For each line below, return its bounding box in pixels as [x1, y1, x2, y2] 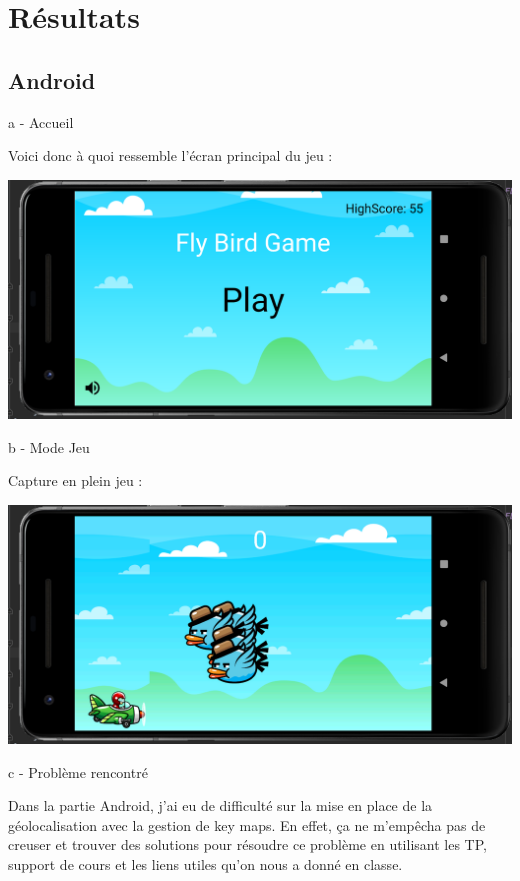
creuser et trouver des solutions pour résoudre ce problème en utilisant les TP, [8, 834, 487, 855]
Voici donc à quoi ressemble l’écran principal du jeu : [8, 145, 333, 166]
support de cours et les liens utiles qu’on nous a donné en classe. [8, 853, 403, 874]
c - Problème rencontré [8, 761, 148, 782]
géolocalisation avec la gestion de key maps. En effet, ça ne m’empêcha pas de [8, 814, 486, 835]
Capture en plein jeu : [8, 470, 143, 491]
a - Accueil [8, 111, 74, 132]
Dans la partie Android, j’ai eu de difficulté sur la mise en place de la [8, 795, 433, 816]
